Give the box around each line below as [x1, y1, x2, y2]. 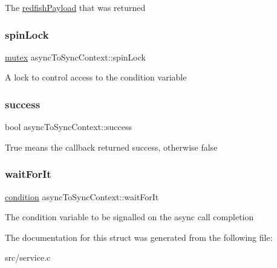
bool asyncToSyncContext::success [5, 120, 132, 133]
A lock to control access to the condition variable [5, 71, 187, 83]
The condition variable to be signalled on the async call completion [5, 211, 254, 223]
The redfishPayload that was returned [5, 1, 146, 13]
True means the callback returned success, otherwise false [5, 140, 218, 153]
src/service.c [5, 251, 51, 264]
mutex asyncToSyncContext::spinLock [5, 50, 146, 63]
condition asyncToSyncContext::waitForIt [5, 190, 159, 203]
